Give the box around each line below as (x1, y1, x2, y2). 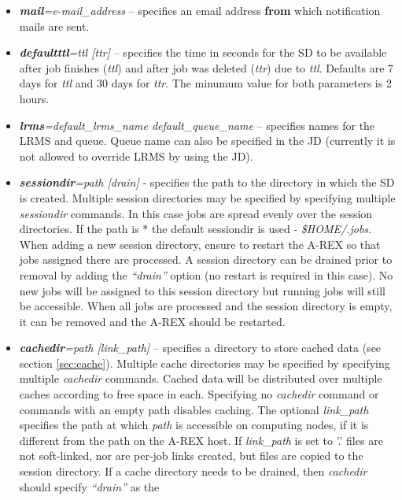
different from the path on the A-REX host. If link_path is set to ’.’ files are (19, 431, 383, 448)
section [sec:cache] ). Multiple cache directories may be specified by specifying (19, 354, 390, 371)
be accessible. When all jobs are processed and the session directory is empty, (19, 298, 393, 314)
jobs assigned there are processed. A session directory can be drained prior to (19, 251, 393, 268)
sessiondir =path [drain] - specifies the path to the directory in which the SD (19, 174, 395, 191)
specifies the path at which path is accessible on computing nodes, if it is (19, 417, 369, 433)
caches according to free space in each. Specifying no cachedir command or (19, 386, 379, 402)
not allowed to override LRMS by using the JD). (19, 147, 253, 164)
